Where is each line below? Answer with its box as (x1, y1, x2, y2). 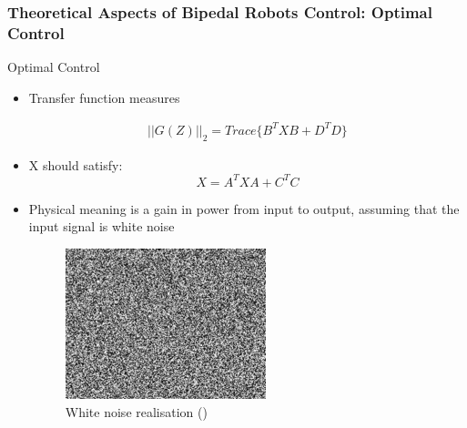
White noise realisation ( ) (65, 402, 208, 421)
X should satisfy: (28, 155, 123, 174)
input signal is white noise (28, 217, 175, 236)
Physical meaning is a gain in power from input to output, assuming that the (28, 199, 460, 218)
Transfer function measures (28, 87, 180, 107)
